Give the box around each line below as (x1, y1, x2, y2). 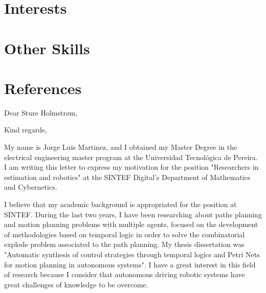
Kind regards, (4, 124, 47, 135)
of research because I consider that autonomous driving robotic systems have (4, 269, 245, 280)
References (4, 77, 82, 98)
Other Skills (4, 37, 90, 58)
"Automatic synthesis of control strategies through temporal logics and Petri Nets (4, 249, 260, 259)
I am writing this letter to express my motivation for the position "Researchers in (4, 162, 259, 172)
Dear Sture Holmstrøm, (4, 107, 78, 118)
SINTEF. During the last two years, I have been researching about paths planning (4, 209, 262, 219)
